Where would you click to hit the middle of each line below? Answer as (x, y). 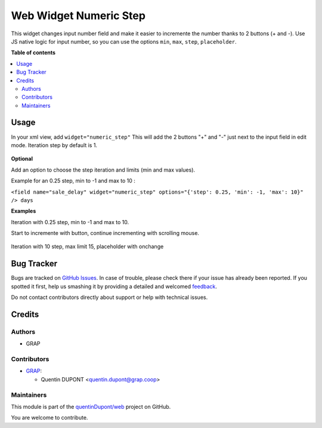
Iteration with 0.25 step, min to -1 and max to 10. (70, 222)
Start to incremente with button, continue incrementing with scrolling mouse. (105, 233)
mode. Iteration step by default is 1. (54, 145)
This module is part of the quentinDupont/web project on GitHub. (91, 407)
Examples (24, 211)
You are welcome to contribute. (49, 418)
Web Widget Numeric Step (78, 16)
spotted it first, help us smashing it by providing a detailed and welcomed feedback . (114, 286)
